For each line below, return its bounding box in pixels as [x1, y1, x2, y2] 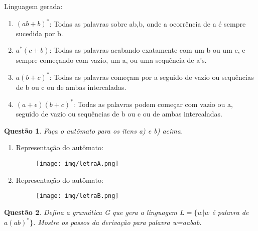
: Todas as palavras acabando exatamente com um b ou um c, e [49, 45, 245, 55]
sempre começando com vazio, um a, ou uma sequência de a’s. [16, 54, 207, 65]
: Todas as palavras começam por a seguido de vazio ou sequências [49, 71, 254, 82]
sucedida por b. [16, 28, 63, 38]
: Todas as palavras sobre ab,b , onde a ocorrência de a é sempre [49, 18, 246, 29]
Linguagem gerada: [4, 1, 63, 11]
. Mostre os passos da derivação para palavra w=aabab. [33, 217, 202, 227]
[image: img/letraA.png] [36, 160, 119, 168]
